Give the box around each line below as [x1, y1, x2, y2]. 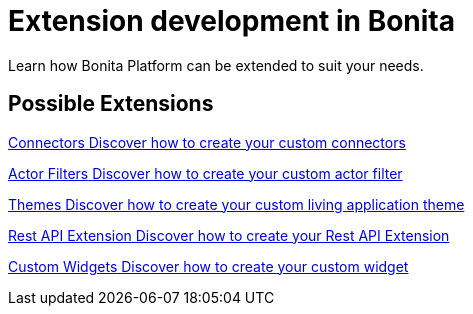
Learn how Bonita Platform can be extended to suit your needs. [8, 56, 424, 74]
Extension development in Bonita [8, 4, 456, 38]
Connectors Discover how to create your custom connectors [8, 133, 406, 151]
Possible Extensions [8, 91, 214, 117]
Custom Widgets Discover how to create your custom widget [8, 257, 409, 275]
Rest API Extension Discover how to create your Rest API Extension [8, 226, 450, 244]
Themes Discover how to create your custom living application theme [8, 195, 465, 213]
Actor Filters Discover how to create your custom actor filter [8, 164, 403, 182]
